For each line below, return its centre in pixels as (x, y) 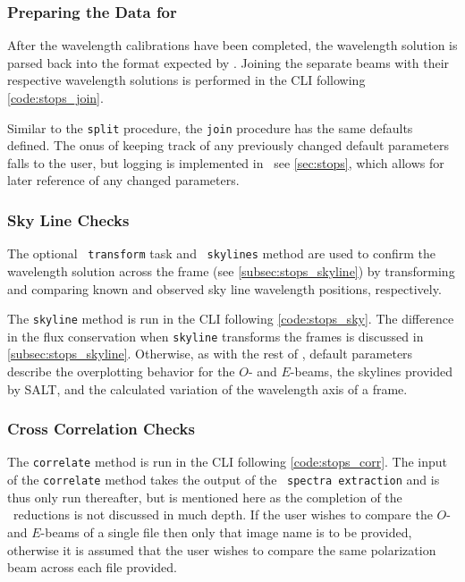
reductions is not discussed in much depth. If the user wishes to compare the (223, 515)
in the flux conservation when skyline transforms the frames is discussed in (216, 336)
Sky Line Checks (68, 219)
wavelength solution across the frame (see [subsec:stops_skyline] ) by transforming (231, 270)
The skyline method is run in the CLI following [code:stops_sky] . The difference (231, 319)
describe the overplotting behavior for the (121, 371)
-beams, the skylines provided (371, 371)
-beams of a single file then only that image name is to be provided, (226, 531)
